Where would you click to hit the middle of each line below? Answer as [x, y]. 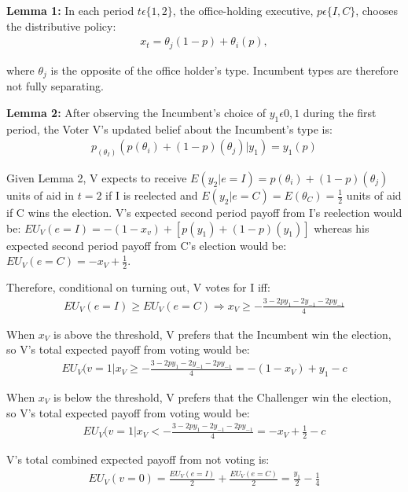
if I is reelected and [152, 195]
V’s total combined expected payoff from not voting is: [138, 459]
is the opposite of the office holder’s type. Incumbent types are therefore [224, 70]
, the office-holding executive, [243, 10]
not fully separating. [55, 86]
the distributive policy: [61, 26]
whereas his [342, 228]
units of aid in [40, 195]
